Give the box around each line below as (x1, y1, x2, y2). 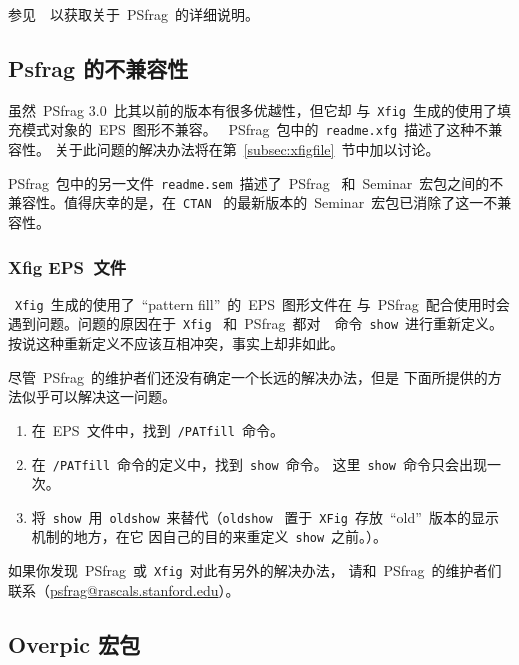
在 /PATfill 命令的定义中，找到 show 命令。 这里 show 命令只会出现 (31, 453, 488, 474)
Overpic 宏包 (8, 628, 141, 659)
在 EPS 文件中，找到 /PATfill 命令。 (31, 419, 284, 440)
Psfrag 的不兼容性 (8, 52, 189, 83)
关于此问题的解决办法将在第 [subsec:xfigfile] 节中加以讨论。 (54, 139, 440, 160)
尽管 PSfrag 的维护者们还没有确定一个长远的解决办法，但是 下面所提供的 (8, 366, 488, 387)
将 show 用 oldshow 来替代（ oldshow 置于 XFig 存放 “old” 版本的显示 (31, 506, 499, 527)
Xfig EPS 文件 (8, 254, 127, 279)
